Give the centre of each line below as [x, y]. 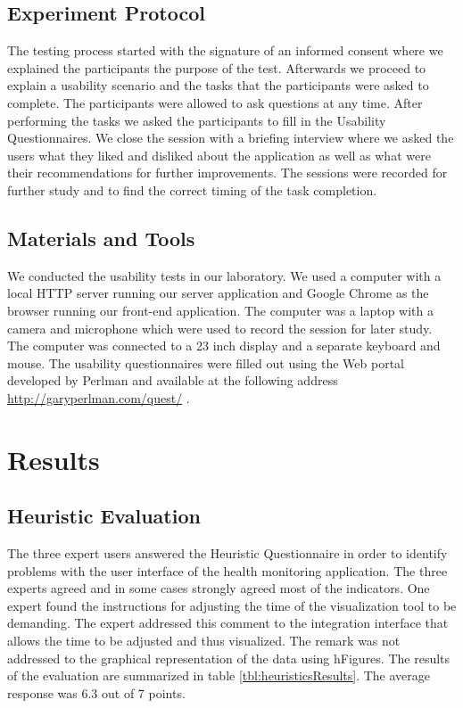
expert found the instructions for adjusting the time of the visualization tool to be [232, 605]
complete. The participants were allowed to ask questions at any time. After [215, 102]
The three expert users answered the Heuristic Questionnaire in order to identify [227, 553]
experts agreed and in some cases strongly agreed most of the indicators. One [219, 588]
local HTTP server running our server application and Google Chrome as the [218, 293]
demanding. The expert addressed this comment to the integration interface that [228, 623]
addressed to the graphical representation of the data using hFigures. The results [229, 658]
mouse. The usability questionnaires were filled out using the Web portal [206, 362]
